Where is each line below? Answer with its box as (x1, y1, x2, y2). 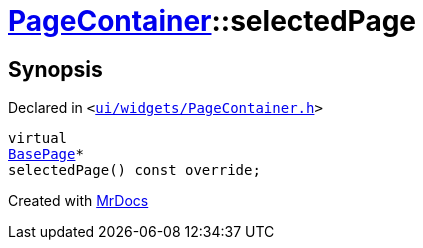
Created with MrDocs (8, 192, 149, 210)
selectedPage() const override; (8, 162, 261, 179)
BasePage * (8, 146, 84, 163)
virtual (8, 130, 68, 147)
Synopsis (8, 56, 103, 82)
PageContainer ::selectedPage (8, 4, 417, 38)
